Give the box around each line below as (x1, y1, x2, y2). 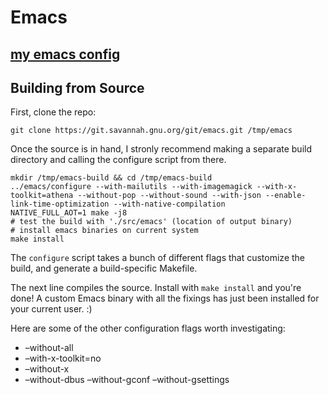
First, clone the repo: (10, 106, 97, 118)
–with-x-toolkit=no (24, 352, 102, 365)
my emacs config (10, 46, 121, 63)
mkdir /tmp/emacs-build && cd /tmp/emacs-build (10, 173, 213, 183)
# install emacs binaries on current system (10, 226, 199, 236)
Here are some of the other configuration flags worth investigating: (10, 322, 286, 335)
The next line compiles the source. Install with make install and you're (10, 282, 302, 294)
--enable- (265, 191, 307, 201)
